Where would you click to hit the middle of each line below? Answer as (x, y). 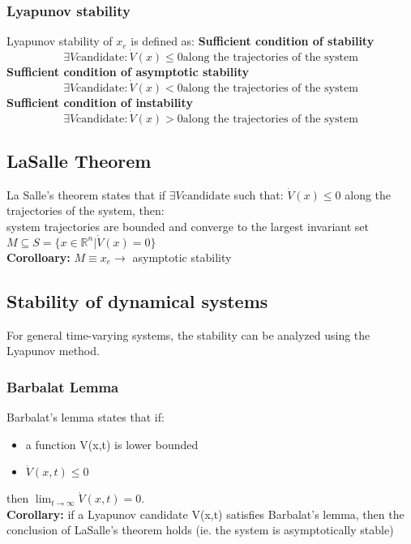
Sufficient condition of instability (100, 102)
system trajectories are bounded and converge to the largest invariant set (188, 227)
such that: (259, 194)
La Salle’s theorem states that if (86, 194)
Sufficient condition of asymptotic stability (128, 72)
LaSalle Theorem (79, 161)
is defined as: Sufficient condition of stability (253, 41)
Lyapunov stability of (60, 41)
